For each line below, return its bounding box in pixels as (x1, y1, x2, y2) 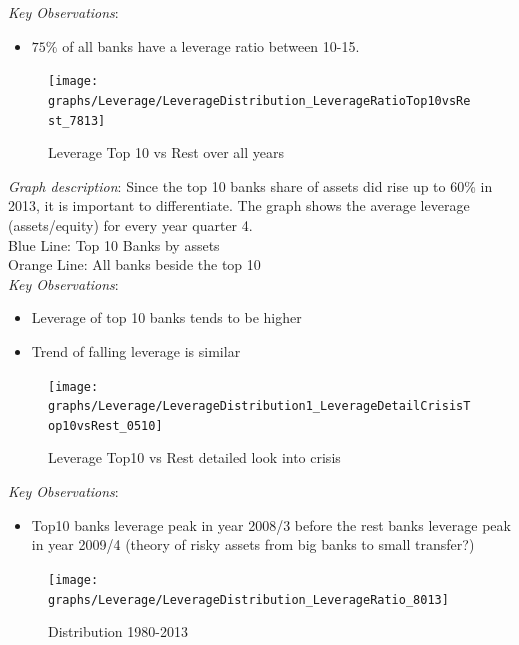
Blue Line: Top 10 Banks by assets (8, 234, 220, 255)
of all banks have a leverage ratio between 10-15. (62, 35, 360, 56)
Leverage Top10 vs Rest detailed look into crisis (48, 447, 341, 468)
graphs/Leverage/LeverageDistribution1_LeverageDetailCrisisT (48, 399, 471, 414)
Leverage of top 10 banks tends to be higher (31, 307, 302, 328)
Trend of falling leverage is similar (31, 340, 241, 361)
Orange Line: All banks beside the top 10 (8, 254, 261, 275)
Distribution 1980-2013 (48, 621, 188, 642)
